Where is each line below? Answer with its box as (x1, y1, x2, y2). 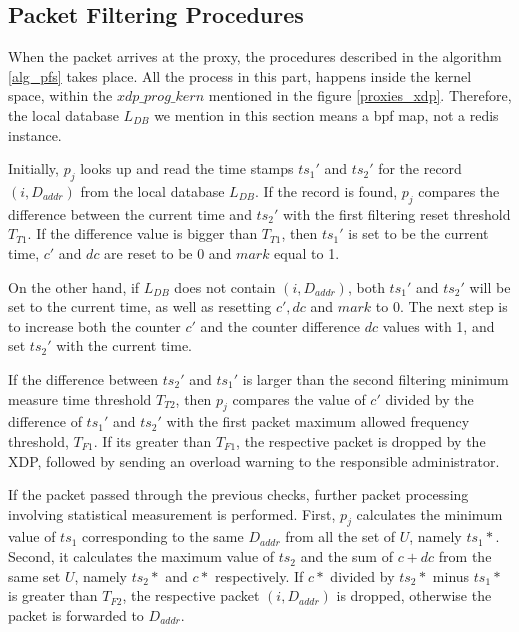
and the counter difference (200, 315, 361, 336)
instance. (8, 124, 62, 145)
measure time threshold (8, 388, 152, 409)
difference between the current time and (8, 203, 252, 224)
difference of (8, 411, 82, 432)
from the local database (80, 180, 225, 201)
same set (8, 565, 61, 586)
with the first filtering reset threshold (282, 203, 511, 224)
